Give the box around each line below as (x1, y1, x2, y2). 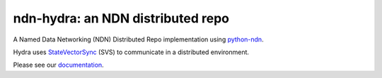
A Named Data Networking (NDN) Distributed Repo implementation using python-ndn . (13, 35, 265, 44)
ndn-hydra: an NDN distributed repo (13, 11, 230, 26)
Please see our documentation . (13, 60, 104, 70)
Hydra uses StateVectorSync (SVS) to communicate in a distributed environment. (13, 48, 250, 56)
